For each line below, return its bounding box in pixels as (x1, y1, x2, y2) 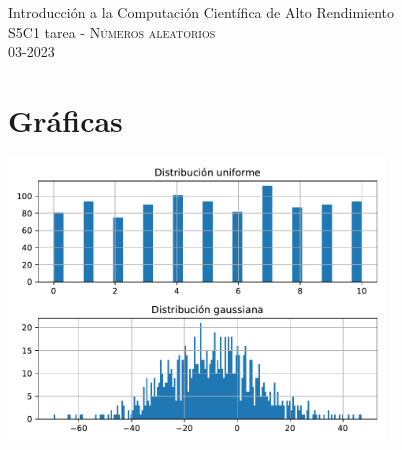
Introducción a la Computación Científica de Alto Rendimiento (8, 2, 395, 22)
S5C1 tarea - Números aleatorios (8, 21, 216, 42)
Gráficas (8, 99, 123, 140)
